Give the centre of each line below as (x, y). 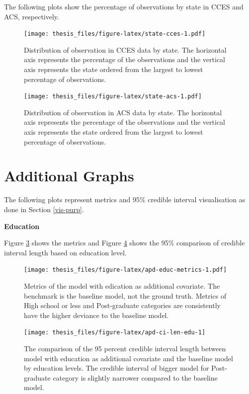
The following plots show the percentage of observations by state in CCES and (124, 6)
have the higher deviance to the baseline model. (96, 315)
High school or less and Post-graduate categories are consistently (122, 305)
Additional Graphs (69, 176)
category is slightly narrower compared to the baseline (135, 377)
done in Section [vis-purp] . (44, 209)
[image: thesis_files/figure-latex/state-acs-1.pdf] (113, 97)
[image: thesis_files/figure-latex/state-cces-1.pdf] (115, 34)
